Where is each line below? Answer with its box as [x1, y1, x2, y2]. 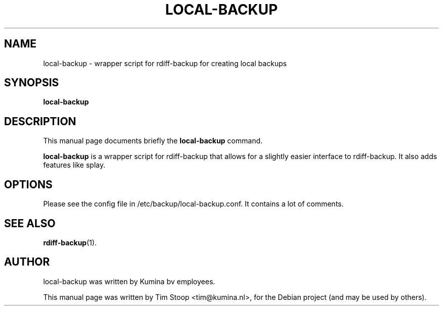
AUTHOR [4, 255, 50, 269]
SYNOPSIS [4, 76, 59, 89]
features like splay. [43, 161, 106, 170]
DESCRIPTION [4, 115, 76, 128]
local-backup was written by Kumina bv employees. [43, 277, 215, 286]
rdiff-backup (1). [43, 238, 97, 247]
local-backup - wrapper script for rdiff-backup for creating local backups [43, 59, 287, 68]
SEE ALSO [4, 217, 56, 230]
